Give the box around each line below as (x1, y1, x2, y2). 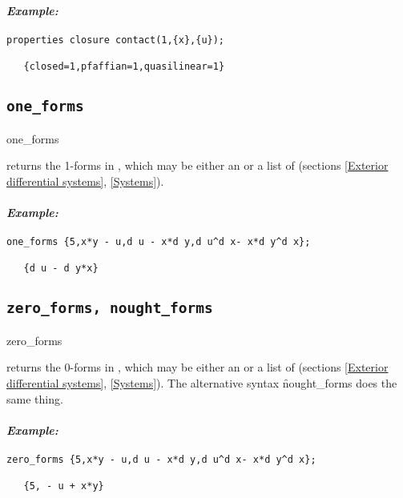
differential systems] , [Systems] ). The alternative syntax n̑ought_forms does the (6, 375, 397, 392)
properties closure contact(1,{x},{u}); (6, 34, 225, 46)
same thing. (6, 390, 63, 407)
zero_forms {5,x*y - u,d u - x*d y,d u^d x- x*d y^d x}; (6, 454, 316, 466)
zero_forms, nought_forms (6, 299, 213, 317)
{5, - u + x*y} (23, 480, 104, 492)
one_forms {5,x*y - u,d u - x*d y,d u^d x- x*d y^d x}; (6, 236, 311, 248)
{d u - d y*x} (23, 263, 99, 275)
